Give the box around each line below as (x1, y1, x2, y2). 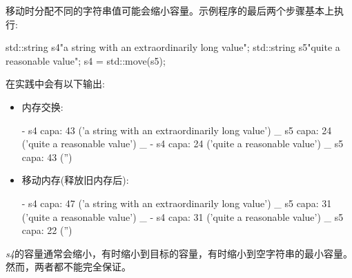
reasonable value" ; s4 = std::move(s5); (6, 53, 166, 67)
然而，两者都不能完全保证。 (6, 259, 131, 274)
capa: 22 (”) (21, 223, 72, 237)
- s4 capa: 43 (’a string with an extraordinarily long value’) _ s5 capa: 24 (21, 122, 332, 137)
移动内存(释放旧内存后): (21, 173, 129, 187)
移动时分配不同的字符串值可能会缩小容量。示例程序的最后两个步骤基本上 (6, 3, 334, 17)
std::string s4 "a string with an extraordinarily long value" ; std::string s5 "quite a (6, 40, 340, 54)
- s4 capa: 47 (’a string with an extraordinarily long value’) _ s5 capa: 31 (21, 195, 332, 210)
